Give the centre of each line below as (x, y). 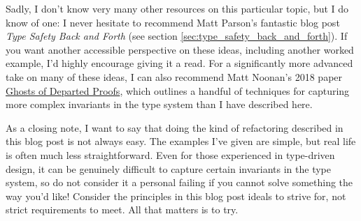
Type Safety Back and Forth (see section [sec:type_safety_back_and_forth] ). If (177, 36)
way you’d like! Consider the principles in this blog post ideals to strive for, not (176, 196)
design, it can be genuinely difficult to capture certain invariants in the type (169, 168)
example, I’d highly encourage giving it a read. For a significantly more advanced (179, 63)
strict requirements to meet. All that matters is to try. (122, 209)
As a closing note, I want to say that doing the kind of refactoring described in (175, 127)
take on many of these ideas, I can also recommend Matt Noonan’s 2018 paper (174, 76)
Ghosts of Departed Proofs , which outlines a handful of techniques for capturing (178, 90)
